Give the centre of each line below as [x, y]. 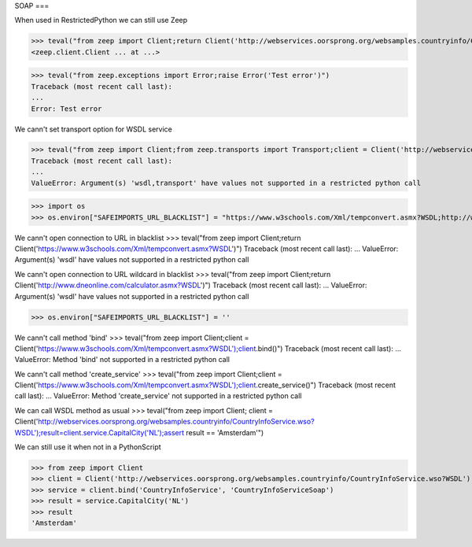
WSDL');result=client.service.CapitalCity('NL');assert [100, 432]
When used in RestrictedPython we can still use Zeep [101, 20]
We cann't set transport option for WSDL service [93, 129]
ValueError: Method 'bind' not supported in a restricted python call [122, 360]
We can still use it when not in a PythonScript [88, 447]
